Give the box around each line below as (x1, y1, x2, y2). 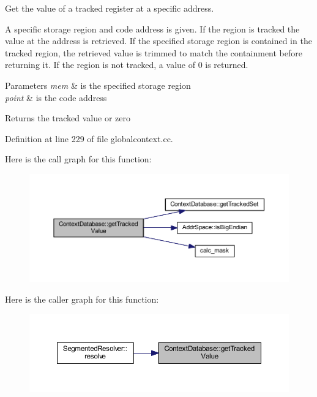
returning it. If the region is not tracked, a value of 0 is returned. (5, 58, 248, 71)
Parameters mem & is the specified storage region (5, 78, 191, 91)
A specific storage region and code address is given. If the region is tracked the (5, 22, 300, 35)
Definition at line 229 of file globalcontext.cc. (5, 132, 173, 145)
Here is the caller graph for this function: (5, 292, 159, 305)
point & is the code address (5, 91, 107, 104)
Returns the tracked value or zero (5, 112, 130, 124)
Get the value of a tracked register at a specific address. (5, 2, 214, 14)
